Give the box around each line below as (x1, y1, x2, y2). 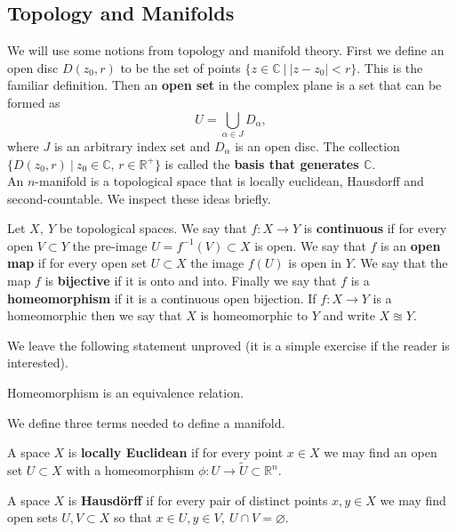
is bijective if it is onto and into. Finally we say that (44, 271, 337, 290)
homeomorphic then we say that (7, 306, 182, 325)
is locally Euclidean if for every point (68, 443, 284, 462)
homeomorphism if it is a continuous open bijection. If (7, 288, 317, 307)
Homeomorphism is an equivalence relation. (7, 383, 244, 402)
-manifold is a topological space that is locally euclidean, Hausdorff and (35, 172, 424, 190)
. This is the (357, 58, 423, 77)
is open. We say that (254, 236, 366, 254)
